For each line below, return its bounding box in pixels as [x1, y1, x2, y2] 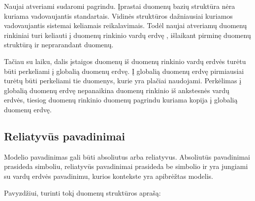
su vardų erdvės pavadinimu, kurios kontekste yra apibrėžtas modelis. [4, 170, 213, 181]
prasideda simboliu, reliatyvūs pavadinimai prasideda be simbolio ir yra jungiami [4, 161, 248, 171]
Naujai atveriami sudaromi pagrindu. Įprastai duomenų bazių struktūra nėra [4, 1, 235, 11]
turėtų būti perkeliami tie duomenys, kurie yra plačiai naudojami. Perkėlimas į [4, 75, 242, 86]
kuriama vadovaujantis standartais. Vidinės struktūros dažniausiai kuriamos [4, 10, 233, 21]
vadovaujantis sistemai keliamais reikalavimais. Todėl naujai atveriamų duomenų [4, 20, 247, 31]
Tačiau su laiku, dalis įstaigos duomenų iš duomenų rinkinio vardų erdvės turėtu [4, 56, 246, 66]
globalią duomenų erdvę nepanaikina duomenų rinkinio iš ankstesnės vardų [4, 85, 229, 95]
